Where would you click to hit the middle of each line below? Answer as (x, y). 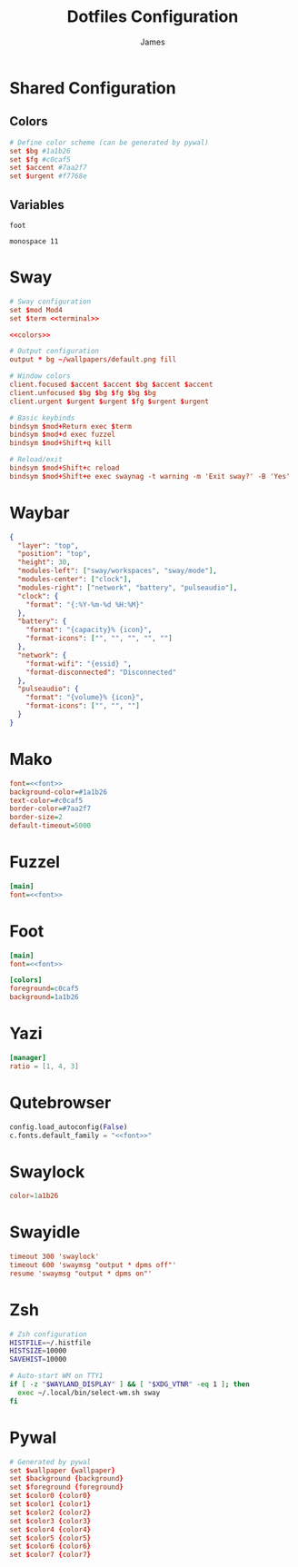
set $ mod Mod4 (36, 310)
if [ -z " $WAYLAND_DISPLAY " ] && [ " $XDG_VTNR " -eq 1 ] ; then (129, 1384)
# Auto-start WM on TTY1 (56, 1376)
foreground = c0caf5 (44, 989)
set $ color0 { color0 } (50, 1496)
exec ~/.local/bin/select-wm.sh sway (89, 1393)
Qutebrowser (60, 1102)
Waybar (40, 513)
